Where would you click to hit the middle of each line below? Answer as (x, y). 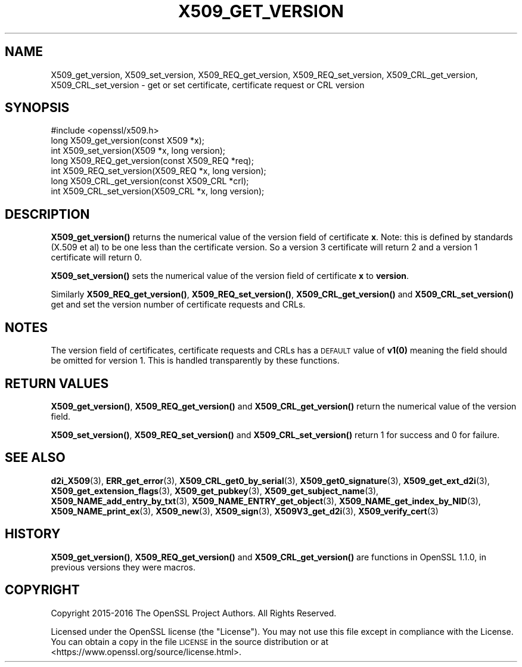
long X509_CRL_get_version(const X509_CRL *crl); (150, 181)
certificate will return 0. (96, 258)
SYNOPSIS (37, 108)
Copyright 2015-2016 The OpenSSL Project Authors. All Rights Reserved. (194, 613)
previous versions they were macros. (123, 567)
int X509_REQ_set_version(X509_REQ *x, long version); (159, 171)
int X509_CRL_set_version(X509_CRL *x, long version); (158, 191)
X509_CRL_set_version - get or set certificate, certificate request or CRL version (208, 85)
